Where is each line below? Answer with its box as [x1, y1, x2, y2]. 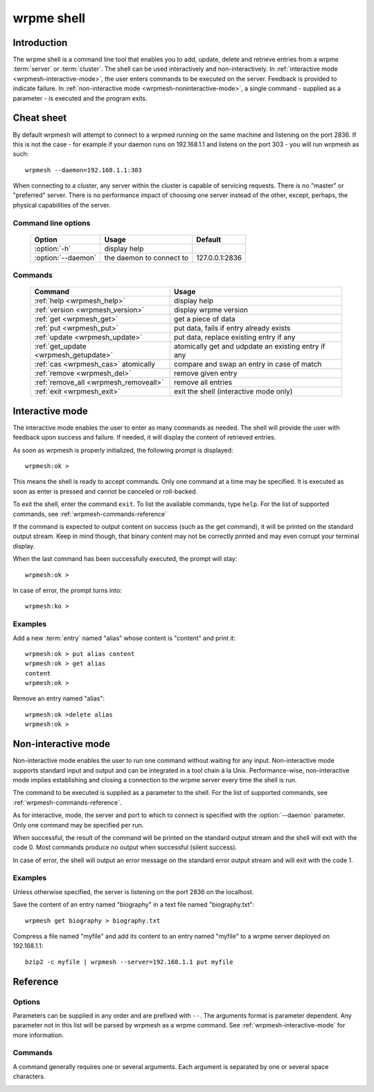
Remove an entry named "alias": [12, 694, 105, 703]
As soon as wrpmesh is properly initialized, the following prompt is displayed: [12, 446, 233, 454]
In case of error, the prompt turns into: [12, 586, 123, 594]
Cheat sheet [12, 112, 67, 124]
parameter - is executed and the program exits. [12, 94, 148, 102]
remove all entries [174, 378, 233, 387]
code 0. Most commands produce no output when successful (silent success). [12, 843, 238, 852]
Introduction [12, 37, 68, 49]
